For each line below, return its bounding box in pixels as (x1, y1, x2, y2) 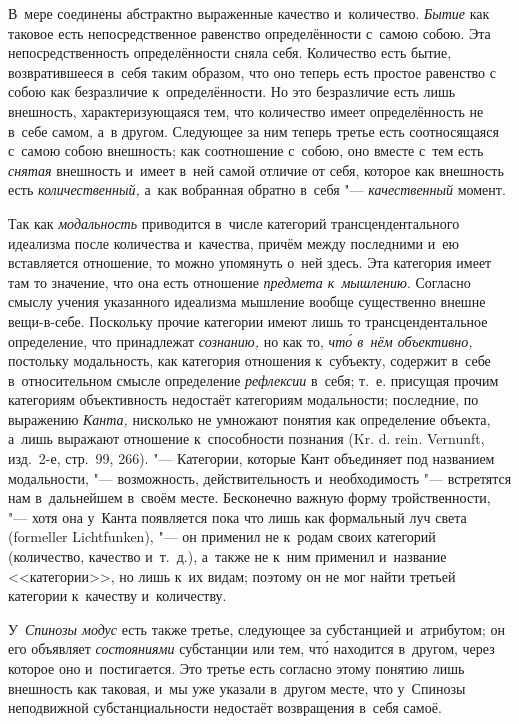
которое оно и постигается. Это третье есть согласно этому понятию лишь (8, 658, 465, 678)
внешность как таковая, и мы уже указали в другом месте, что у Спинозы (8, 677, 466, 698)
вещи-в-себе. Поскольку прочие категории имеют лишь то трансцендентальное (8, 310, 488, 331)
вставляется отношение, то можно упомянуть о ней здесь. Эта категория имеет (8, 252, 492, 273)
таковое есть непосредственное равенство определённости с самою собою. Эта (8, 22, 491, 43)
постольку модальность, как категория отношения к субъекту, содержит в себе (8, 350, 491, 371)
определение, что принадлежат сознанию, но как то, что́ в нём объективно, (8, 330, 473, 351)
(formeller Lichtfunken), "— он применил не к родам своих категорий (8, 526, 436, 547)
